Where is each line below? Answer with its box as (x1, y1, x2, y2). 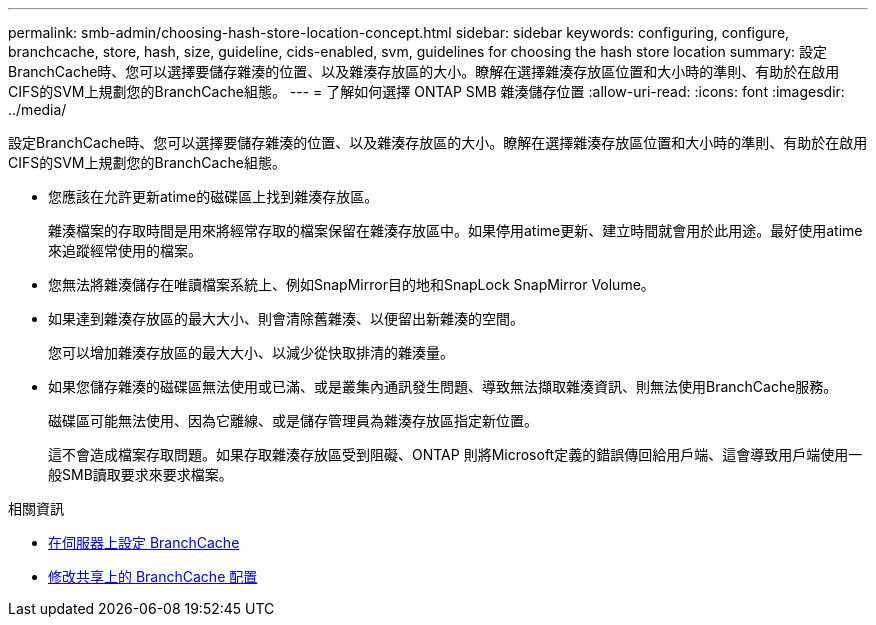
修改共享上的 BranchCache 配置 (48, 568, 258, 585)
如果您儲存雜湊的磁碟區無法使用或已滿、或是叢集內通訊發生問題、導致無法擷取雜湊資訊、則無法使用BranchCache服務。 (48, 378, 838, 395)
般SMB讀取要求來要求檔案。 (48, 466, 233, 483)
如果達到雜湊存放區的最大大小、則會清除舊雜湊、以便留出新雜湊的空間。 (48, 310, 524, 327)
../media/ (8, 101, 67, 118)
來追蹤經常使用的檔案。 (48, 242, 202, 259)
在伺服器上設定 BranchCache (48, 534, 240, 551)
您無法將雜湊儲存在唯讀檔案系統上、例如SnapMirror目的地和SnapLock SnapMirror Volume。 (48, 276, 655, 293)
